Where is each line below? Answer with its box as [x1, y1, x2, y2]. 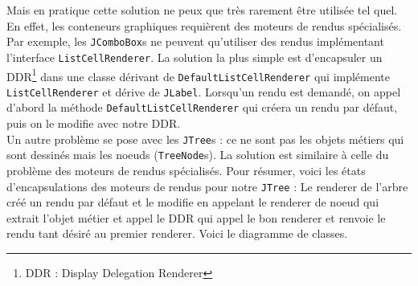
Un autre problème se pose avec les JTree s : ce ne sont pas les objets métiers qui [6, 130, 404, 147]
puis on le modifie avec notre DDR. [6, 115, 181, 132]
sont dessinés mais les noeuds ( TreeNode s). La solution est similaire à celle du [6, 146, 389, 163]
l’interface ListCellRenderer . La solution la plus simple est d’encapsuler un [6, 48, 383, 65]
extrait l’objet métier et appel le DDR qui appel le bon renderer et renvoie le [6, 209, 386, 226]
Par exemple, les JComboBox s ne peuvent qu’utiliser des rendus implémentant [6, 33, 384, 50]
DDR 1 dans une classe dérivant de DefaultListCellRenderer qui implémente [6, 65, 391, 84]
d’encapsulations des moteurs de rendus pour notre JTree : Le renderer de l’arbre [6, 178, 408, 194]
